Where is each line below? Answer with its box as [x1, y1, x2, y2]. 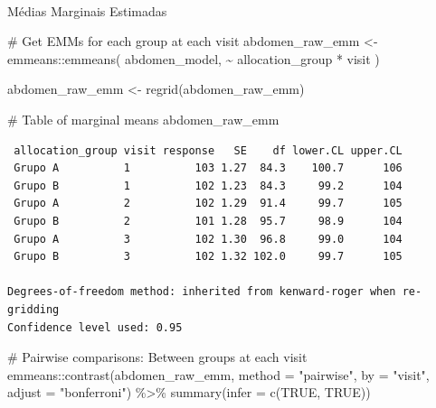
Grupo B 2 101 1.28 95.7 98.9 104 [14, 214, 403, 227]
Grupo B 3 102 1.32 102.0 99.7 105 [14, 250, 403, 264]
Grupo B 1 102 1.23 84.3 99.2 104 [14, 179, 403, 192]
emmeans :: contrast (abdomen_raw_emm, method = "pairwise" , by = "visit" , [7, 365, 430, 384]
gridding [7, 302, 60, 316]
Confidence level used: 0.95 [7, 320, 183, 334]
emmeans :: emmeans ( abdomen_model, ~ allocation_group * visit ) [7, 49, 380, 68]
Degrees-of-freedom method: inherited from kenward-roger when [7, 285, 396, 299]
